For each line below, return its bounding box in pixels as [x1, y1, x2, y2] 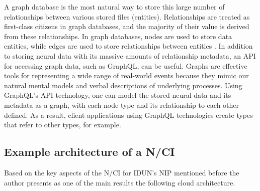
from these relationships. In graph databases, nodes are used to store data [4, 31, 232, 41]
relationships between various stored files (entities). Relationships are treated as [4, 11, 250, 22]
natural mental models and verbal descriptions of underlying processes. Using [4, 80, 242, 90]
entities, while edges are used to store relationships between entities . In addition [4, 41, 253, 51]
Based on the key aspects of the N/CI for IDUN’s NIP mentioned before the [4, 167, 239, 177]
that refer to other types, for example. [4, 119, 121, 130]
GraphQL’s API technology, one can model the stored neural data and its [4, 90, 231, 100]
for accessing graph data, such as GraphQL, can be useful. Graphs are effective [4, 60, 247, 71]
